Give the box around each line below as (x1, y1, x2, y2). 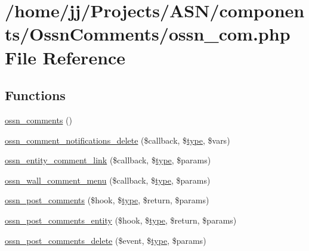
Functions (5, 86, 66, 104)
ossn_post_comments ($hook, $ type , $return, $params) (5, 194, 209, 206)
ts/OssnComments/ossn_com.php (5, 21, 291, 46)
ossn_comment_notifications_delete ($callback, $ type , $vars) (5, 134, 230, 146)
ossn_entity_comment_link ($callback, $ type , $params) (5, 154, 211, 166)
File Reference (5, 45, 126, 69)
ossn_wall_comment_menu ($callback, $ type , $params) (5, 173, 211, 186)
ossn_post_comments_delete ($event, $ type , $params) (5, 234, 206, 246)
